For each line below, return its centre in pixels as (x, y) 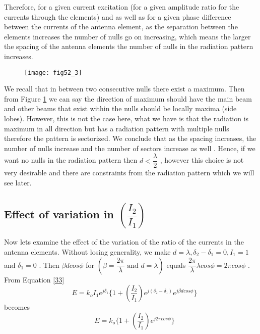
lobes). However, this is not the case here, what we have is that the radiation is (126, 118)
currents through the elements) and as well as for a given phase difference (118, 16)
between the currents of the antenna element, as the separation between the (121, 27)
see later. (18, 183)
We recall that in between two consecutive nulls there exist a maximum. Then (124, 89)
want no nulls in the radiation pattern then (71, 160)
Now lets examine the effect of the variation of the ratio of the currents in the (124, 242)
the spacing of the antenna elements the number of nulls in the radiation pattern (129, 46)
